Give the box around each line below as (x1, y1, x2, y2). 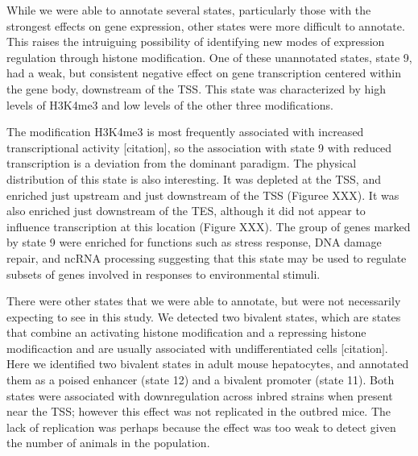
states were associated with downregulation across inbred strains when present (6, 387, 393, 404)
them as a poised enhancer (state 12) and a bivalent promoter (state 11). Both (6, 371, 395, 388)
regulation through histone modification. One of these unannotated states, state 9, (6, 48, 412, 65)
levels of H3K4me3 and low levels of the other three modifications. (6, 96, 333, 113)
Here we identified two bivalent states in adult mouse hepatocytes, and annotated (6, 355, 409, 372)
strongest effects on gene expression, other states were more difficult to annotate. (6, 17, 405, 34)
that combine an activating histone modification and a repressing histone (6, 324, 366, 341)
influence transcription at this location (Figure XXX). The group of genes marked (6, 218, 411, 234)
